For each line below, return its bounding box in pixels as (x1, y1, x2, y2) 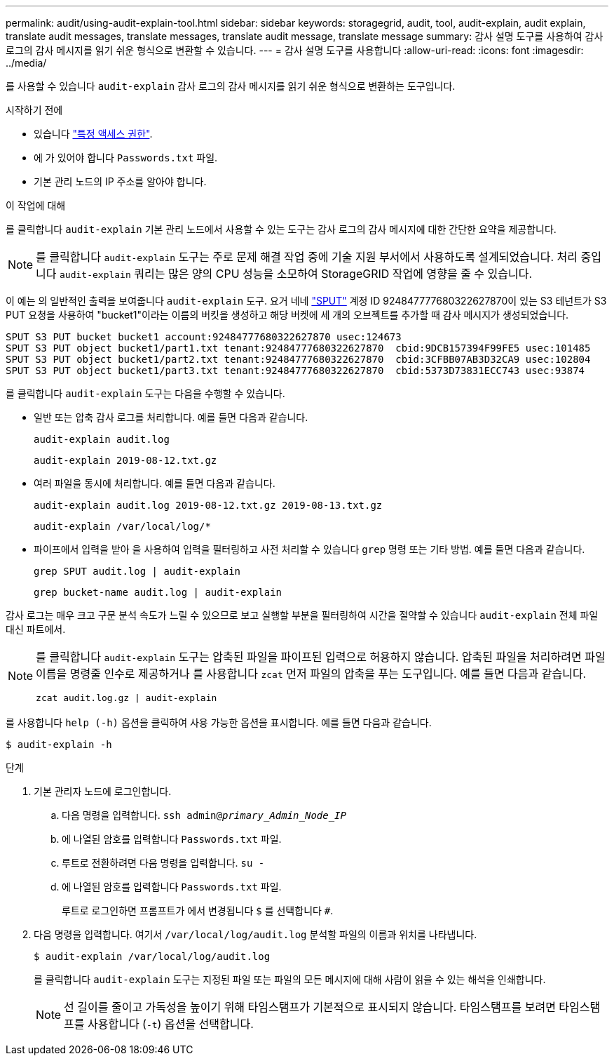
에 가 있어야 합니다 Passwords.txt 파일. (34, 152, 218, 164)
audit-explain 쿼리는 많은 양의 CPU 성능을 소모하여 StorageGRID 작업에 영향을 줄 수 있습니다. (60, 267, 533, 281)
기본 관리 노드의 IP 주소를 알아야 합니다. (34, 175, 207, 187)
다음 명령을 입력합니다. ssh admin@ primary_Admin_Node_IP (62, 809, 346, 821)
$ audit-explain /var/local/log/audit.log (34, 951, 271, 962)
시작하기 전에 (6, 104, 63, 116)
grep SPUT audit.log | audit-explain (34, 566, 241, 577)
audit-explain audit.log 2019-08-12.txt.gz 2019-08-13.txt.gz (34, 500, 383, 511)
